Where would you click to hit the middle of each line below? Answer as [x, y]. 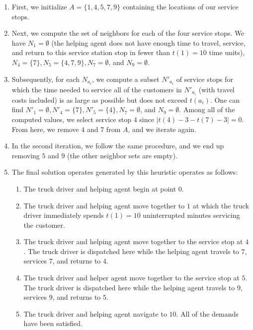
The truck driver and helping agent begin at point [100, 188]
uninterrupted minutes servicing [191, 215]
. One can [225, 99]
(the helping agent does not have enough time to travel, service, [148, 42]
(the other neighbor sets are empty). [123, 155]
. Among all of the [207, 109]
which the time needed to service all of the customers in [97, 89]
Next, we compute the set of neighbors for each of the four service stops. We [128, 33]
